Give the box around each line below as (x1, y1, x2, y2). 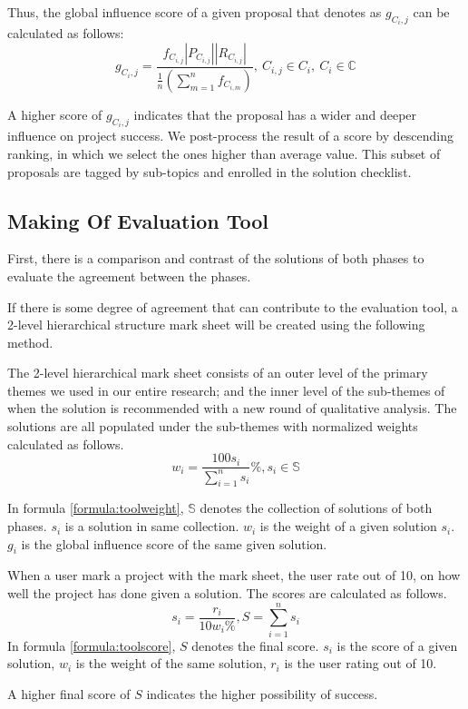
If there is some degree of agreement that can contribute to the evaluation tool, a (7, 297, 458, 316)
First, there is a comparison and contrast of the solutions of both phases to (7, 249, 424, 268)
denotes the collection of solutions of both (200, 498, 433, 517)
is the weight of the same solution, (75, 654, 267, 673)
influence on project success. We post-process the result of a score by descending (7, 126, 453, 145)
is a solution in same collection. (64, 517, 239, 536)
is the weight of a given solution (259, 517, 437, 536)
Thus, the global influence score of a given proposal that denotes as (7, 3, 382, 21)
